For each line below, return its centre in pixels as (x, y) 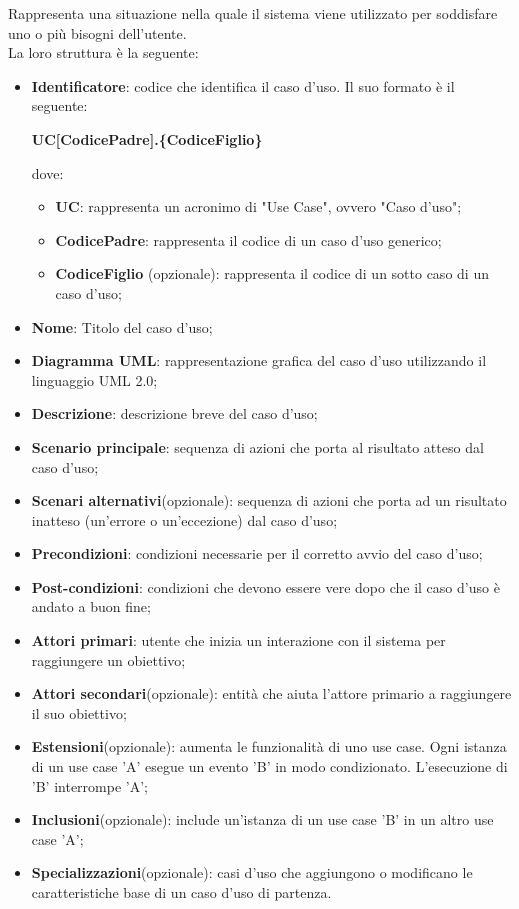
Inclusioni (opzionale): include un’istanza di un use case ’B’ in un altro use (262, 819)
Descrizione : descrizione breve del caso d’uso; (174, 413)
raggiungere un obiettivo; (108, 659)
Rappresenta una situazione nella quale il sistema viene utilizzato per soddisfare (253, 13)
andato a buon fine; (91, 606)
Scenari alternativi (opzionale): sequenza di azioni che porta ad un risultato (269, 500)
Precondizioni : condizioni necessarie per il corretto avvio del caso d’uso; (257, 553)
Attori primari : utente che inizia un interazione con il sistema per (238, 640)
